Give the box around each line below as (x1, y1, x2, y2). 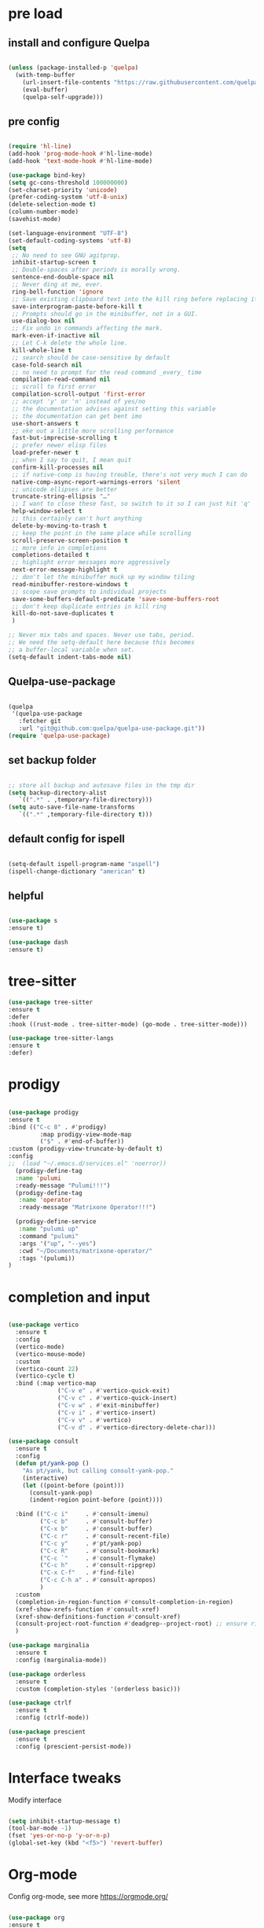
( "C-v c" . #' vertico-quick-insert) (57, 1394, 178, 1402)
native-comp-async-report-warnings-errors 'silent (11, 477, 181, 486)
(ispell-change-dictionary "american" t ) (8, 867, 146, 876)
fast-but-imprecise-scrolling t (11, 434, 118, 442)
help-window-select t (11, 507, 82, 515)
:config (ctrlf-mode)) (15, 1714, 90, 1722)
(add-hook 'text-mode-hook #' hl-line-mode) (8, 157, 153, 165)
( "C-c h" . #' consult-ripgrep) (39, 1561, 156, 1569)
